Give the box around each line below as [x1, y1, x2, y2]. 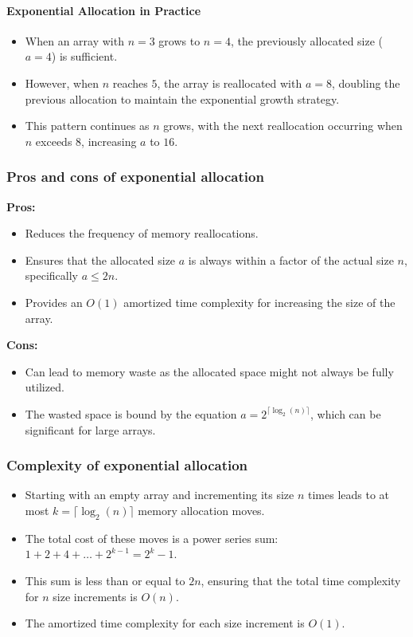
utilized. [25, 379, 64, 395]
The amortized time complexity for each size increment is [25, 615, 305, 631]
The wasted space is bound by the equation [25, 405, 237, 422]
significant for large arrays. [25, 421, 156, 438]
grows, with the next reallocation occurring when [163, 117, 403, 134]
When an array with [25, 32, 124, 49]
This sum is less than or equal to [25, 572, 185, 588]
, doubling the [331, 74, 400, 91]
